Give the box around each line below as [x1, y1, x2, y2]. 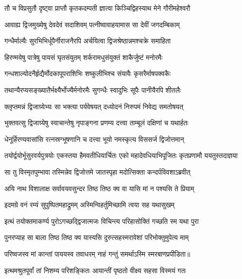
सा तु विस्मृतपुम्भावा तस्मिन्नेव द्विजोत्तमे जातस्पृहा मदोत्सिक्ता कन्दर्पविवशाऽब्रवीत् [4, 166, 190, 177]
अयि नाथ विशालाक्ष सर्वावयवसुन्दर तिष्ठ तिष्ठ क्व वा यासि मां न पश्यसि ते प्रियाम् [4, 183, 194, 193]
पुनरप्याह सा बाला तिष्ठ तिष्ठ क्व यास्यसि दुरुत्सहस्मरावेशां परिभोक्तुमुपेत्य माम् [4, 232, 189, 242]
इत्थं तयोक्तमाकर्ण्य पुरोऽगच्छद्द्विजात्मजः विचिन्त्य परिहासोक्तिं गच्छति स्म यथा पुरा [4, 216, 199, 226]
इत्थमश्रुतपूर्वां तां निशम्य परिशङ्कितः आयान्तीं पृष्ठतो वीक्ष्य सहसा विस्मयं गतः [4, 265, 186, 275]
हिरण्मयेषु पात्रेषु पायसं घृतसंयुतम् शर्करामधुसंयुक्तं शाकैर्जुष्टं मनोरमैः [4, 52, 163, 62]
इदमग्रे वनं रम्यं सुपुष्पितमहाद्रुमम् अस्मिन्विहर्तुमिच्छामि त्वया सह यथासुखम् [4, 199, 175, 210]
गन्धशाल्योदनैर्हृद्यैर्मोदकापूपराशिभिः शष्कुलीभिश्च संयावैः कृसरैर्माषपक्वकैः [4, 68, 171, 79]
